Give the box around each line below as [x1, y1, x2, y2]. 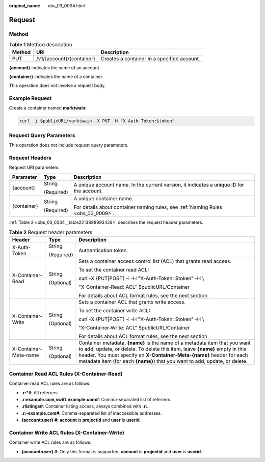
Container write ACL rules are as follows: [9, 439, 92, 445]
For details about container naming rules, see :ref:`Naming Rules [74, 204, 223, 211]
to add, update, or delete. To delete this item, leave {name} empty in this [79, 346, 246, 353]
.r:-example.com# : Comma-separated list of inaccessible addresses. [21, 410, 162, 416]
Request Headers [9, 154, 52, 161]
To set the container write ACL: [79, 307, 151, 314]
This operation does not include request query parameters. [9, 142, 129, 148]
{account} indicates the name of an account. [9, 64, 101, 71]
